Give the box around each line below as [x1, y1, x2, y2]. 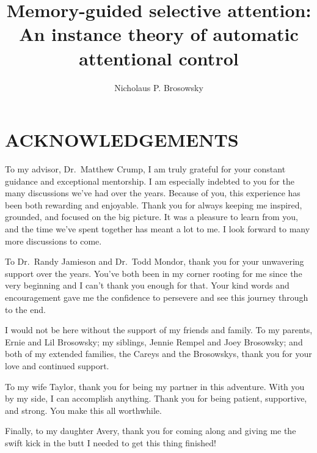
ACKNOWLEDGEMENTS [5, 127, 239, 152]
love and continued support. [5, 359, 109, 372]
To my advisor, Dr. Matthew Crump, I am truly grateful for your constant [5, 163, 286, 175]
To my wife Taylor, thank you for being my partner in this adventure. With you [5, 380, 305, 392]
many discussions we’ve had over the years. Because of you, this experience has [5, 186, 301, 199]
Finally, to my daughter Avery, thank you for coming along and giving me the [5, 424, 296, 437]
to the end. [5, 303, 46, 315]
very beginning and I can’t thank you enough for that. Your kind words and [5, 279, 290, 292]
